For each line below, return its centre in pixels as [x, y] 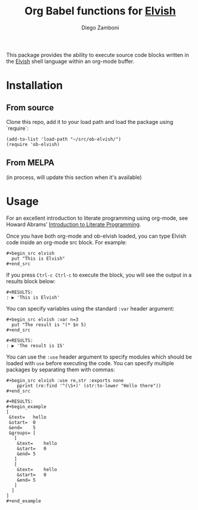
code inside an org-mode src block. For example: [66, 242]
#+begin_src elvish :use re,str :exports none [65, 380]
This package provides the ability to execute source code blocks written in [98, 54]
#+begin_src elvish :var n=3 [42, 319]
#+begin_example [26, 406]
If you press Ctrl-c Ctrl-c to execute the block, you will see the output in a [99, 275]
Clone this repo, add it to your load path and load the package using [90, 122]
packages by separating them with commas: [61, 369]
